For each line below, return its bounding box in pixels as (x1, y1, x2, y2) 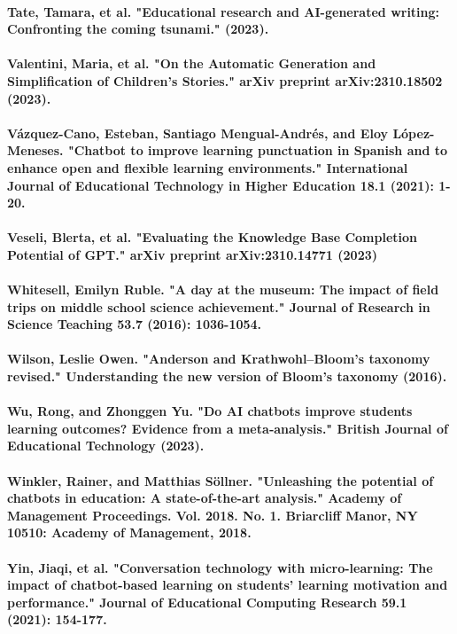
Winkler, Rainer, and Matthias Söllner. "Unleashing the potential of (7, 471, 434, 489)
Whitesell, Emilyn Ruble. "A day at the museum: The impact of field (7, 280, 439, 299)
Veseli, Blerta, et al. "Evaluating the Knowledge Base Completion (7, 228, 418, 247)
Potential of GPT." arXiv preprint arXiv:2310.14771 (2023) (7, 245, 377, 263)
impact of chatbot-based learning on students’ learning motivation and (7, 575, 448, 594)
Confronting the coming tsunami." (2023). (7, 20, 269, 38)
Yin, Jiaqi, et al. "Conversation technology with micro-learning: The (7, 558, 433, 576)
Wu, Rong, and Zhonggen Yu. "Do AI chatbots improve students (7, 402, 413, 420)
